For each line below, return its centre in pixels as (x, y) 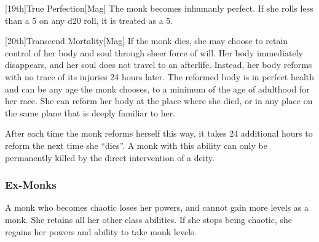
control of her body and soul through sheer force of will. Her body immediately (154, 52)
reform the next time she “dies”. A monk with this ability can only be (136, 145)
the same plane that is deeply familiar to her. (90, 112)
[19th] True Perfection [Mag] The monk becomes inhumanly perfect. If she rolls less (159, 8)
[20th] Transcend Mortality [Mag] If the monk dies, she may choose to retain (147, 41)
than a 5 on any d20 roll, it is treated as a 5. (89, 20)
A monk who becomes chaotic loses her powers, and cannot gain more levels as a (157, 207)
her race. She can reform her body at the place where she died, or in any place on (159, 101)
